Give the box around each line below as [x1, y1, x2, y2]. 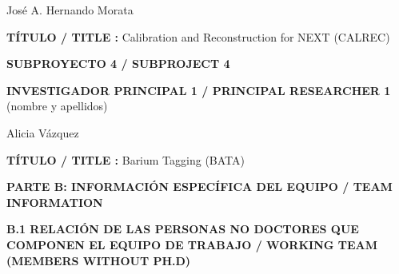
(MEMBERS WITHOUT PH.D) [6, 252, 191, 268]
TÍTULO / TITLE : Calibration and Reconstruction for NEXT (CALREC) [6, 28, 390, 45]
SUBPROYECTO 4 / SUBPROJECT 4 [6, 55, 230, 72]
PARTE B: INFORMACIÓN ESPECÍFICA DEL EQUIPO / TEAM [6, 178, 393, 195]
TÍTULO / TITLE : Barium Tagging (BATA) [6, 151, 245, 168]
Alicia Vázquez [6, 124, 79, 141]
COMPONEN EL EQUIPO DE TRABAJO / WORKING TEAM [6, 236, 378, 252]
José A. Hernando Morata [6, 2, 134, 18]
